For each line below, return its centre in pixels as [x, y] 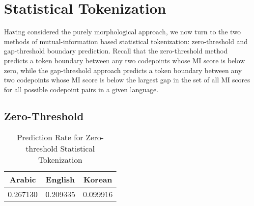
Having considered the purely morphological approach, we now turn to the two [123, 32]
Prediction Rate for [50, 137]
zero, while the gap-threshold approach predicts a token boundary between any [123, 70]
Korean [98, 180]
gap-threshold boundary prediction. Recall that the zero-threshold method [116, 51]
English [60, 180]
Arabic [23, 180]
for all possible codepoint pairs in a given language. [81, 89]
